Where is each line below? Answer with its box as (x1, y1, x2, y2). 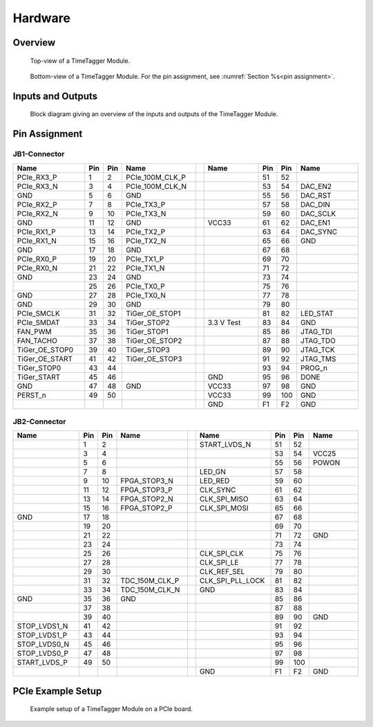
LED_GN (199, 467, 226, 477)
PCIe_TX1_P (125, 254, 164, 264)
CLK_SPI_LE (199, 558, 239, 567)
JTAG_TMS (300, 353, 336, 363)
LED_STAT (300, 309, 334, 318)
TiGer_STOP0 (17, 363, 61, 373)
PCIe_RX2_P (17, 199, 58, 209)
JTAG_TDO (300, 335, 336, 345)
